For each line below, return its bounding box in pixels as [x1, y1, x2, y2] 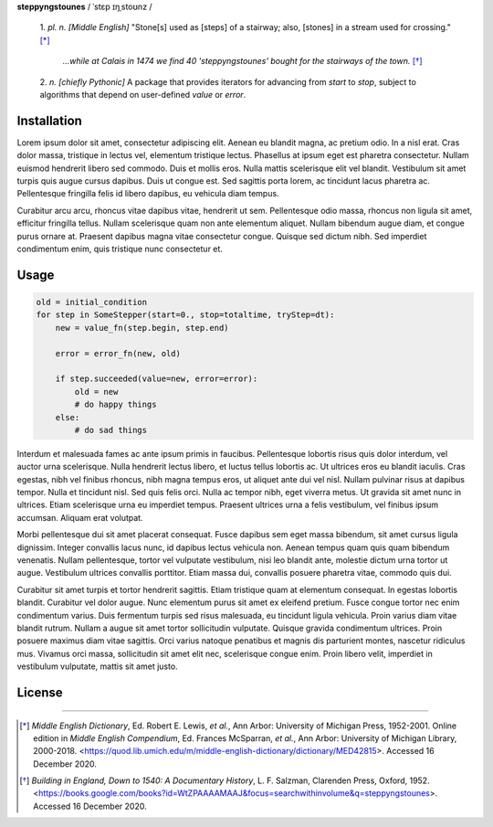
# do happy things [74, 399, 157, 410]
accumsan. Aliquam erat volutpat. [16, 512, 143, 523]
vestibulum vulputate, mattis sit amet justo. [16, 661, 178, 672]
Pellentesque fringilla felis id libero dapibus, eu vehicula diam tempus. [16, 188, 279, 199]
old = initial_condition [36, 297, 148, 307]
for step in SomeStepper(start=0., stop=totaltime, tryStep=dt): [36, 310, 335, 320]
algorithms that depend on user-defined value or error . [39, 89, 246, 100]
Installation [16, 112, 82, 128]
